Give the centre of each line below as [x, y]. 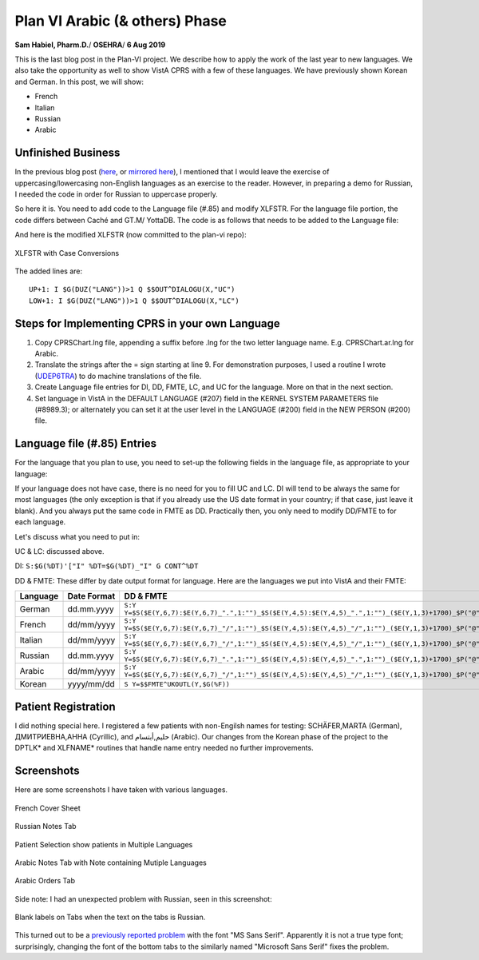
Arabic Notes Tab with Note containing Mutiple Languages [111, 862]
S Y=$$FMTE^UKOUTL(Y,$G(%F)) [177, 684]
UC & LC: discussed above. [59, 551]
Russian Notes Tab [46, 827]
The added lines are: [49, 271]
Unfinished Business [67, 153]
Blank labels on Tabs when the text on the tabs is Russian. [110, 917]
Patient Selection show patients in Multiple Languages [104, 844]
